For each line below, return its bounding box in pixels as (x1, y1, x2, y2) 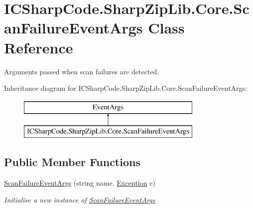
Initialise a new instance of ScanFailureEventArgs (4, 194, 155, 205)
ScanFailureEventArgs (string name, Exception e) (4, 178, 155, 188)
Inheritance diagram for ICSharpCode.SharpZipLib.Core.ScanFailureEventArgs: (4, 83, 247, 93)
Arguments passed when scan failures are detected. (4, 66, 159, 76)
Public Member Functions (4, 154, 140, 170)
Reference (4, 37, 73, 57)
